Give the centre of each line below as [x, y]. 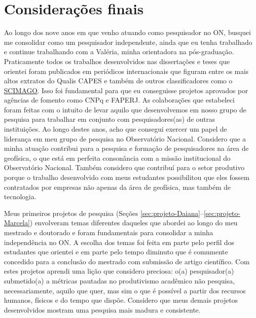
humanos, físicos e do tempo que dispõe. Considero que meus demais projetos [121, 300]
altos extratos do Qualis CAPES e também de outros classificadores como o [118, 81]
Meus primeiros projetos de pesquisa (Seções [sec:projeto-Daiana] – [104, 213]
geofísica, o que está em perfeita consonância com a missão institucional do [117, 158]
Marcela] [17, 223]
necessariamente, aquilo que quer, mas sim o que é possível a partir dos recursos [125, 290]
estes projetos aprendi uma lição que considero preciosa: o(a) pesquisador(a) [119, 271]
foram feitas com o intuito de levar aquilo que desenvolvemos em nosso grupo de [125, 109]
